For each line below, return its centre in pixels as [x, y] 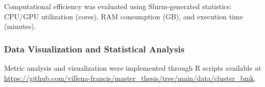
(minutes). [20, 26]
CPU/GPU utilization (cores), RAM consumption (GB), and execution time [124, 16]
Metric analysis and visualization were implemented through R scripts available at [133, 68]
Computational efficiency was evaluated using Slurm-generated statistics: [118, 6]
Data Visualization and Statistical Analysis [94, 49]
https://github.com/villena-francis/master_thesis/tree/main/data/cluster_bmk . [130, 78]
